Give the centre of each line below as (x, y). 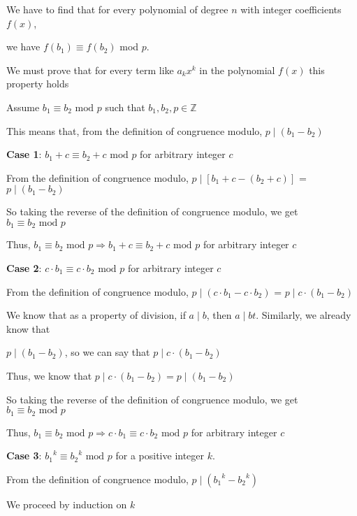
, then (219, 315)
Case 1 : (24, 154)
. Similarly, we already (304, 315)
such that (125, 107)
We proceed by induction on (67, 504)
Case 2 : (24, 267)
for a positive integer (160, 456)
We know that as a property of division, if (96, 315)
